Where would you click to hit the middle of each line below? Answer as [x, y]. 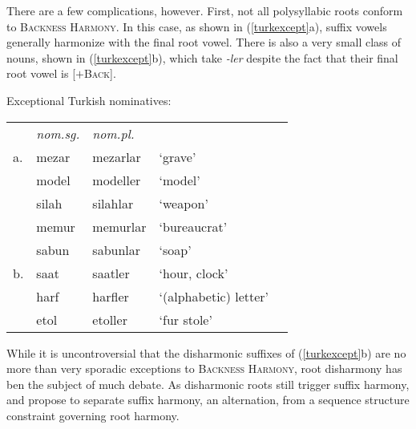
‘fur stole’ [186, 319]
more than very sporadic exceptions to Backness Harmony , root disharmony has [204, 368]
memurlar [119, 226]
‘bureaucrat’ [193, 226]
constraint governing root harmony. [93, 415]
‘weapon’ [184, 203]
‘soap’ [175, 249]
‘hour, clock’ [194, 273]
